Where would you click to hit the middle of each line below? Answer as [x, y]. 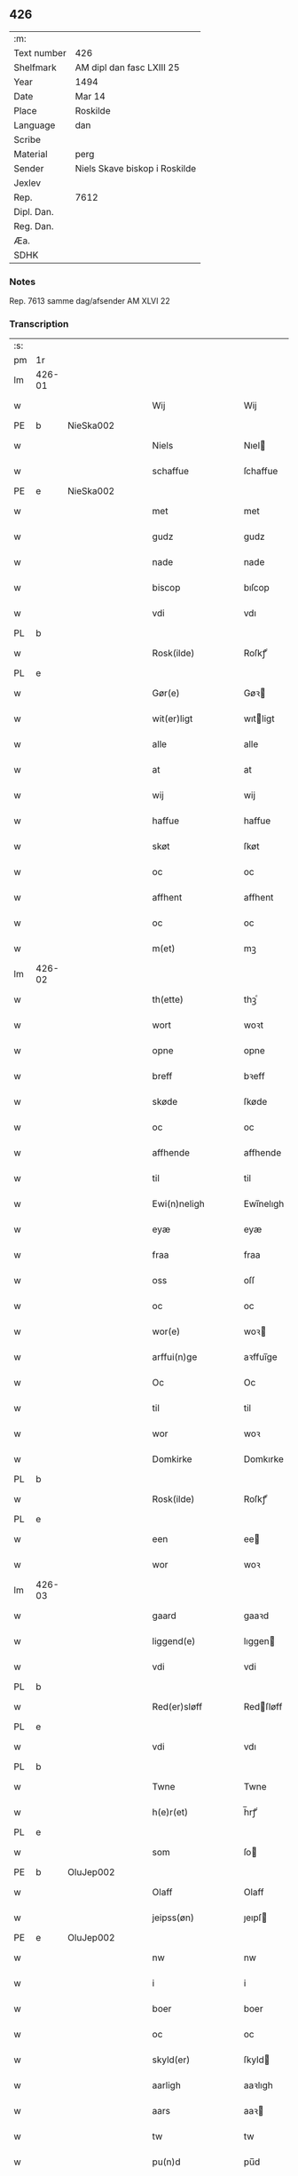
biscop [166, 588]
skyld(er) [171, 2060]
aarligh [167, 2085]
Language [35, 125]
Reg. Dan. [34, 226]
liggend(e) [174, 1641]
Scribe [27, 139]
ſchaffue [261, 472]
